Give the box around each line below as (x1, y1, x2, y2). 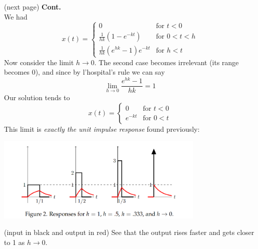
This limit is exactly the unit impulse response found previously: (4, 123, 200, 134)
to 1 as (4, 237, 25, 247)
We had (4, 11, 27, 22)
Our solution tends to (4, 92, 70, 103)
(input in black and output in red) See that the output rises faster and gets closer (4, 227, 254, 237)
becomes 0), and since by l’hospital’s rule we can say (4, 67, 165, 77)
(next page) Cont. (4, 2, 61, 12)
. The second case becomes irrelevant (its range (94, 57, 239, 67)
